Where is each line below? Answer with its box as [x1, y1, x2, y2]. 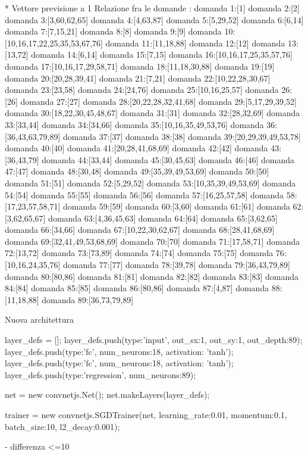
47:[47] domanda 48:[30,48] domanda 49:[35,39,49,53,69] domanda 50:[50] [5, 165, 269, 177]
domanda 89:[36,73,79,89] [42, 293, 134, 306]
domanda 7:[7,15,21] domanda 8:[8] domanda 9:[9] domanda [5, 25, 222, 38]
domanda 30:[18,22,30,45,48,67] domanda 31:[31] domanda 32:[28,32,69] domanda [5, 107, 300, 119]
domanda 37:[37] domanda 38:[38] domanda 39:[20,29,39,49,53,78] [63, 130, 301, 142]
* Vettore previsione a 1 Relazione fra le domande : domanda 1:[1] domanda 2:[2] [5, 2, 300, 14]
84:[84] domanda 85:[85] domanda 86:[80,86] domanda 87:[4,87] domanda [5, 282, 269, 294]
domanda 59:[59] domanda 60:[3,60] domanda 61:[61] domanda [63, 200, 290, 213]
